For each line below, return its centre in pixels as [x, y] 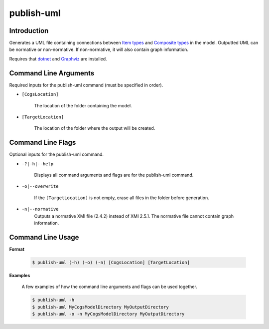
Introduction [29, 31]
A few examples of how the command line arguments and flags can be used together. [110, 287]
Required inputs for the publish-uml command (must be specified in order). [86, 85]
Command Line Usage [44, 237]
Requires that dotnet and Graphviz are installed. [58, 59]
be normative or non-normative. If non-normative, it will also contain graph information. [99, 49]
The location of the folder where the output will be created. [95, 128]
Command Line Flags [43, 143]
